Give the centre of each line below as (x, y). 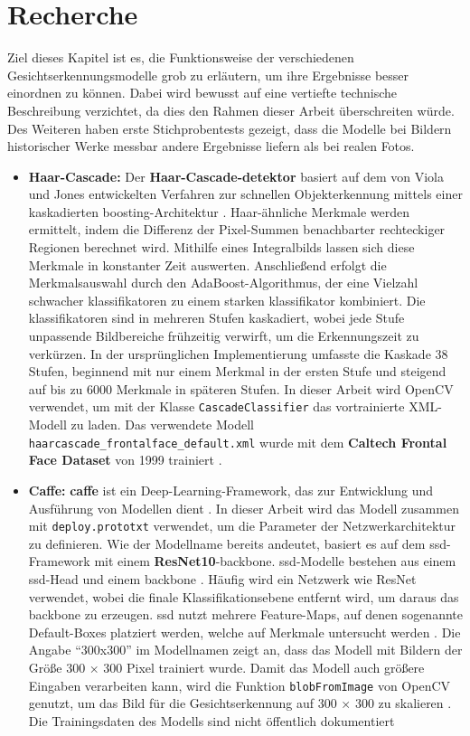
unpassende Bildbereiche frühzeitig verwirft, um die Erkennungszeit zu (224, 336)
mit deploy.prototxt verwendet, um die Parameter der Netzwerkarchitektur (242, 526)
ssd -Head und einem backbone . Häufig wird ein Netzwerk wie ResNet (222, 578)
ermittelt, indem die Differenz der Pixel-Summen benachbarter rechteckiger (237, 229)
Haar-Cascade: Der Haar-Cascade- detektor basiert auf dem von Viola (236, 176)
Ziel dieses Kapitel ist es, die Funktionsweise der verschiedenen (181, 57)
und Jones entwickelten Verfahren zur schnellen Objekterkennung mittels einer (245, 194)
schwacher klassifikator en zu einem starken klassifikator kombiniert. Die (227, 300)
